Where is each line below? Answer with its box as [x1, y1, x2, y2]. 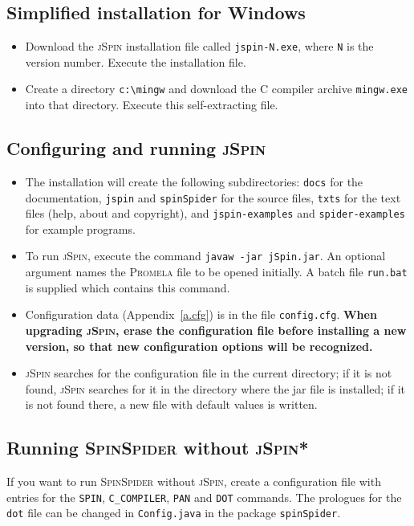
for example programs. [25, 220, 136, 237]
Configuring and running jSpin [6, 136, 266, 161]
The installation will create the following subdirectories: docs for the [25, 173, 363, 190]
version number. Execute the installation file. [25, 53, 246, 70]
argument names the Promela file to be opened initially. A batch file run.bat [25, 263, 408, 280]
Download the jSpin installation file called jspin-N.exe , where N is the [25, 38, 374, 55]
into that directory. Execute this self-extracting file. [25, 96, 278, 113]
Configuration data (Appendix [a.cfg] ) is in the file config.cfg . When [25, 306, 377, 323]
